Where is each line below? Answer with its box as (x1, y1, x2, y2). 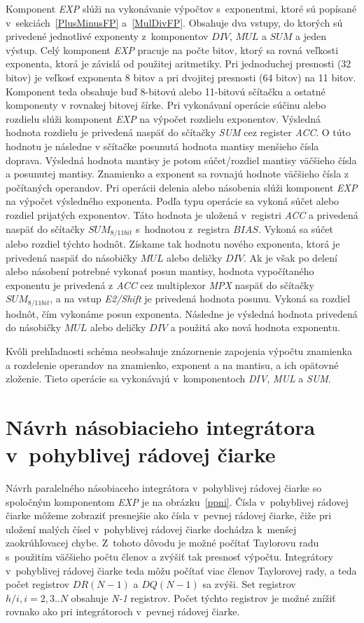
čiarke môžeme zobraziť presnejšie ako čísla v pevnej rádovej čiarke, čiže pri (6, 508, 332, 523)
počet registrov (6, 577, 70, 591)
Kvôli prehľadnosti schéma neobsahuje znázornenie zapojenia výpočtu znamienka (6, 343, 353, 358)
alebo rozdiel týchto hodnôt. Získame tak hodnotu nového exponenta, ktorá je (6, 236, 340, 250)
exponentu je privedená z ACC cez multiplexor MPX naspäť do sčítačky (6, 277, 314, 292)
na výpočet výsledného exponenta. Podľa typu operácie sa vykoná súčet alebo (6, 194, 339, 208)
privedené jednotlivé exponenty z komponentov (6, 29, 209, 43)
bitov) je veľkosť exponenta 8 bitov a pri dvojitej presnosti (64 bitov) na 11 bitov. (6, 69, 356, 84)
